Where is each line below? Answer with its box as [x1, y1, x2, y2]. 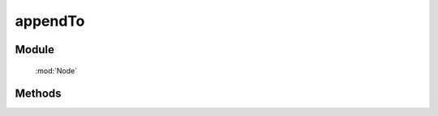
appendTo [15, 12, 85, 30]
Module [15, 43, 54, 56]
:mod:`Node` [35, 65, 78, 76]
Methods [15, 87, 62, 101]
